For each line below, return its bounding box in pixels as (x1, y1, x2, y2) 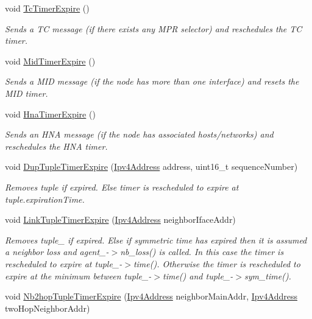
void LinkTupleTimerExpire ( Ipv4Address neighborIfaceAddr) (5, 213, 236, 226)
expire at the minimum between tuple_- (5, 269, 152, 282)
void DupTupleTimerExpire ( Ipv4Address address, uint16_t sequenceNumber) (5, 160, 298, 173)
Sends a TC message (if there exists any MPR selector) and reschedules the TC (5, 22, 302, 35)
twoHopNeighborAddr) (5, 301, 90, 314)
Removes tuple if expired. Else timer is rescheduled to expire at (5, 180, 239, 193)
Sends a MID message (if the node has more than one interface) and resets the (5, 75, 299, 88)
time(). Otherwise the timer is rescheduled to (133, 257, 300, 270)
